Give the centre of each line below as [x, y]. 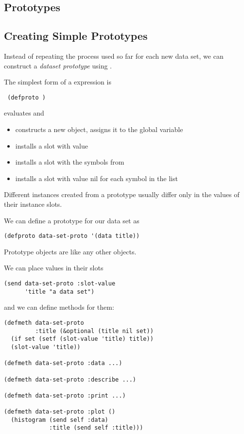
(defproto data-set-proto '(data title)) [72, 236]
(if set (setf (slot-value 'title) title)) [82, 339]
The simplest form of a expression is [58, 82]
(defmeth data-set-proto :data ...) [63, 363]
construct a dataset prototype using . [58, 65]
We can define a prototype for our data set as [72, 220]
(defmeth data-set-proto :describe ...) [70, 379]
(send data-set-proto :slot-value [60, 284]
